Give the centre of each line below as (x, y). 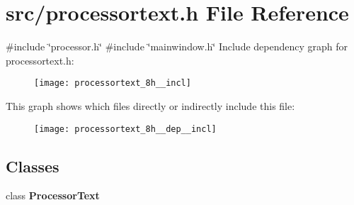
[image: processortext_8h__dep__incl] (125, 129)
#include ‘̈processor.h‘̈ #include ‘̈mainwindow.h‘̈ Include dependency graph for (177, 46)
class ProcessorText (53, 195)
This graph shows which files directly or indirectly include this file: (150, 105)
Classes (33, 166)
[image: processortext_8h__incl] (113, 83)
